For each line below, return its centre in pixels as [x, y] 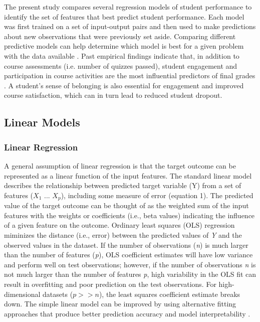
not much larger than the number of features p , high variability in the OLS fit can [130, 274]
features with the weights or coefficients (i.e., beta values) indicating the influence [129, 215]
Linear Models [42, 122]
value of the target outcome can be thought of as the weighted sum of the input [126, 205]
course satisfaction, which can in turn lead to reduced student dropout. [113, 95]
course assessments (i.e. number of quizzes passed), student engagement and [121, 65]
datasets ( [58, 294]
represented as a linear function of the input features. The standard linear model [128, 175]
